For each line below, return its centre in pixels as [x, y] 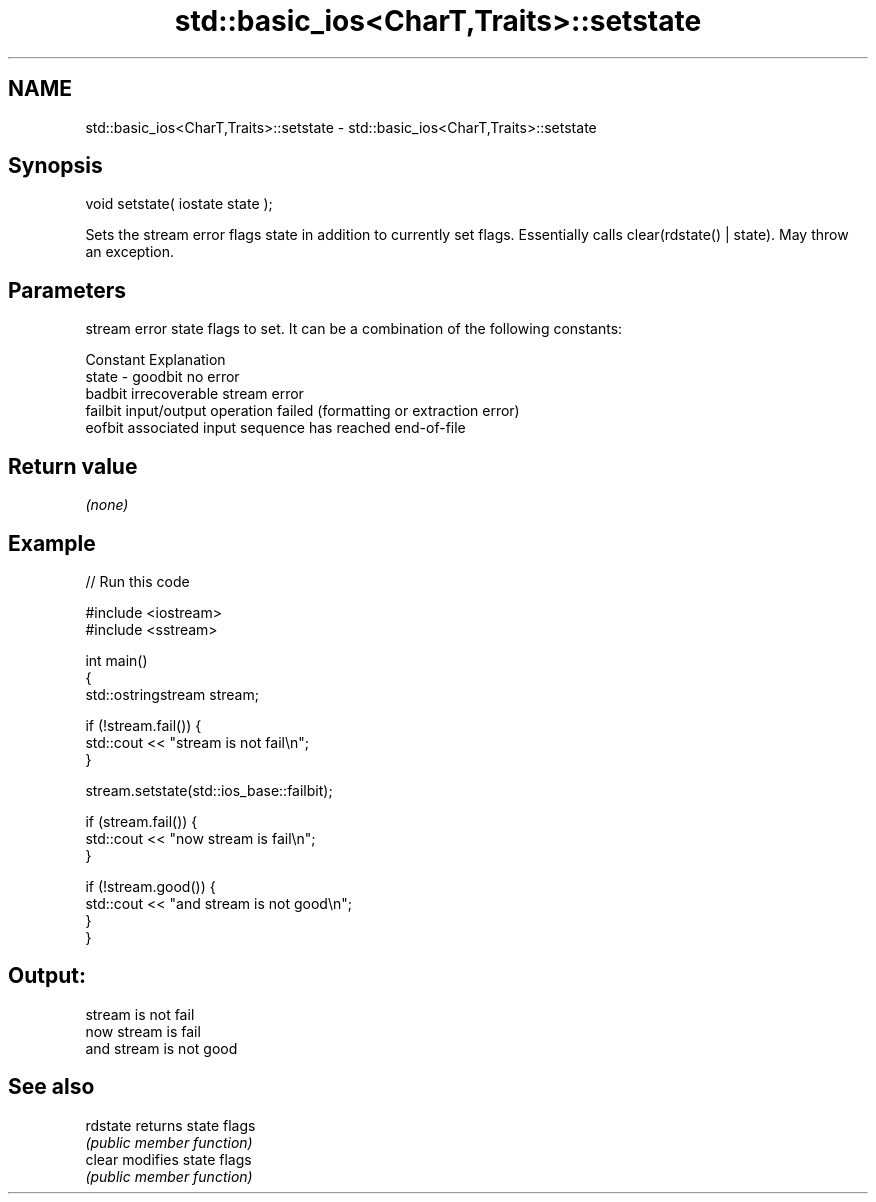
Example [52, 543]
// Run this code [137, 581]
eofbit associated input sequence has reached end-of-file [275, 428]
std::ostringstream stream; [172, 694]
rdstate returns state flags [170, 1125]
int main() [116, 660]
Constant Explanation [155, 360]
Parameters [67, 290]
